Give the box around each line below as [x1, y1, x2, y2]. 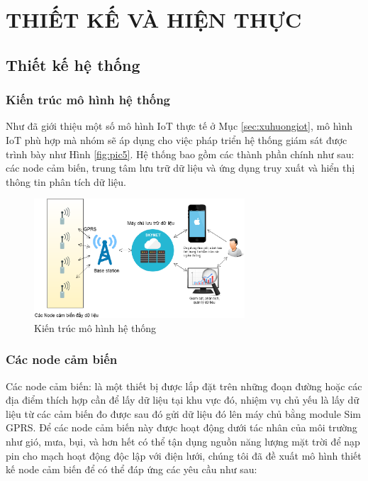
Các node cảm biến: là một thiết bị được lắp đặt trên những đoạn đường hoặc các [6, 378, 362, 393]
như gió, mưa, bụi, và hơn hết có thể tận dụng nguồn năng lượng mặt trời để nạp [6, 433, 360, 448]
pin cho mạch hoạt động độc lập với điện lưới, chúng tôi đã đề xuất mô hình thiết [6, 448, 362, 463]
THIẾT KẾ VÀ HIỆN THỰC [6, 5, 302, 34]
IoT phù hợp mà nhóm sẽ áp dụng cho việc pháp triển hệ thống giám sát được [6, 132, 347, 147]
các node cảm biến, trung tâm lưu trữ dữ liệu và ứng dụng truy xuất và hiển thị [6, 160, 355, 175]
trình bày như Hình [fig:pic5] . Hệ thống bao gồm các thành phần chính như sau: [6, 146, 355, 161]
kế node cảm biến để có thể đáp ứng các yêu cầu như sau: [6, 462, 257, 477]
